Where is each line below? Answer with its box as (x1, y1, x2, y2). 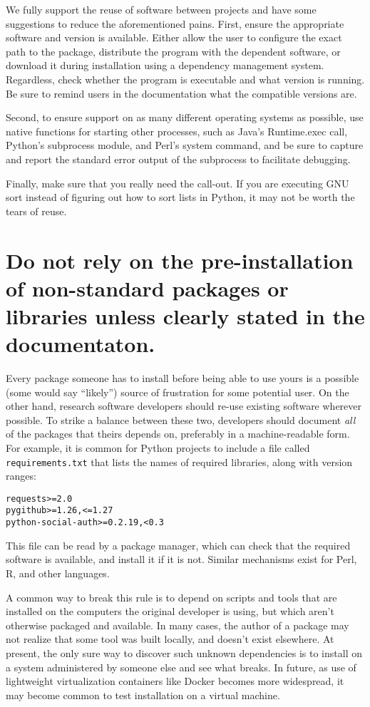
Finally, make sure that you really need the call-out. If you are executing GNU (6, 175, 349, 190)
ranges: (6, 468, 36, 483)
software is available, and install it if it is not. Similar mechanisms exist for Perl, (6, 552, 357, 567)
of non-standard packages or (6, 273, 289, 302)
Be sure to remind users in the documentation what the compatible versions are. (6, 86, 357, 100)
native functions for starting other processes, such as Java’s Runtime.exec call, (6, 123, 348, 138)
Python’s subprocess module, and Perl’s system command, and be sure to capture (6, 138, 364, 153)
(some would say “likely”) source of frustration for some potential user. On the (6, 384, 349, 399)
